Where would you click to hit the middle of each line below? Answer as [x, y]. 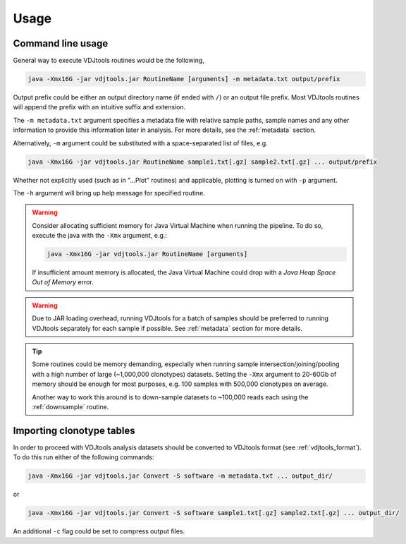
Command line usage [61, 43]
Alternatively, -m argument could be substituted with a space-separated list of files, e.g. [140, 143]
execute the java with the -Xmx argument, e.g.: [99, 236]
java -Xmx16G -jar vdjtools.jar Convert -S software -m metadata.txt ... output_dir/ [180, 476]
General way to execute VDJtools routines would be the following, [109, 61]
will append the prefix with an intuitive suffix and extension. [99, 107]
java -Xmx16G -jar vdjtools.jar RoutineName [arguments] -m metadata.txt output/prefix [184, 79]
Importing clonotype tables [74, 430]
